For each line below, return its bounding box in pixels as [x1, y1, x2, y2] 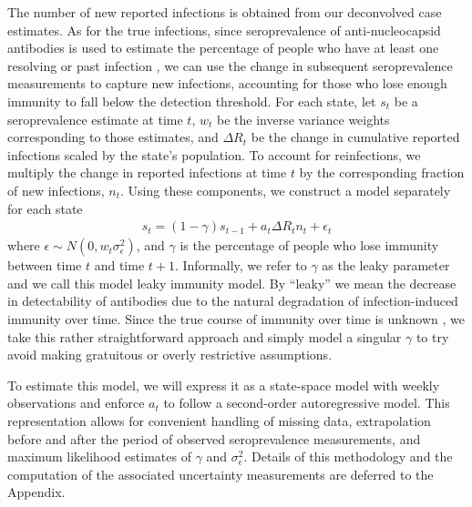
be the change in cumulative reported [251, 127, 460, 147]
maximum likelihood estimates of [7, 447, 191, 466]
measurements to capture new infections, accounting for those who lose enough [7, 74, 447, 93]
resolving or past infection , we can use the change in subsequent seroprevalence [7, 56, 453, 75]
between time [7, 256, 82, 275]
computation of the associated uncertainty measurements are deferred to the [7, 464, 434, 483]
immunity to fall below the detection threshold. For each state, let [7, 91, 376, 110]
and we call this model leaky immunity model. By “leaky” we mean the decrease [7, 273, 457, 292]
